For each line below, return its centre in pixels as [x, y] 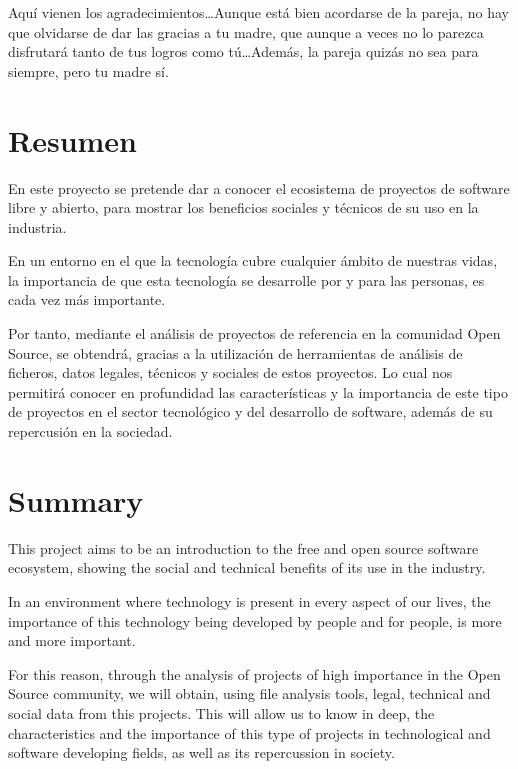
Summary [76, 499]
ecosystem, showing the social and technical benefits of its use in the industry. [247, 567]
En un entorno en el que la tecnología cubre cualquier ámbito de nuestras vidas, [253, 260]
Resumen [72, 139]
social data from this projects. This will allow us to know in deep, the [221, 712]
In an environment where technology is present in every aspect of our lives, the [249, 600]
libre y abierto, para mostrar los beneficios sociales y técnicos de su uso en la [243, 207]
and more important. [72, 640]
